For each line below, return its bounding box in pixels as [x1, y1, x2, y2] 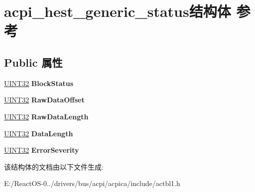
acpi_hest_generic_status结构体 [4, 1, 231, 21]
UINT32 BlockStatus [4, 78, 74, 88]
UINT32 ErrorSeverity [4, 145, 79, 155]
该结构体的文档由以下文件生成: [4, 161, 104, 172]
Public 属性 [4, 54, 63, 70]
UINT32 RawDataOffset [4, 95, 85, 105]
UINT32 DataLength [4, 128, 73, 138]
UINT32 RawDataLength [4, 111, 89, 121]
